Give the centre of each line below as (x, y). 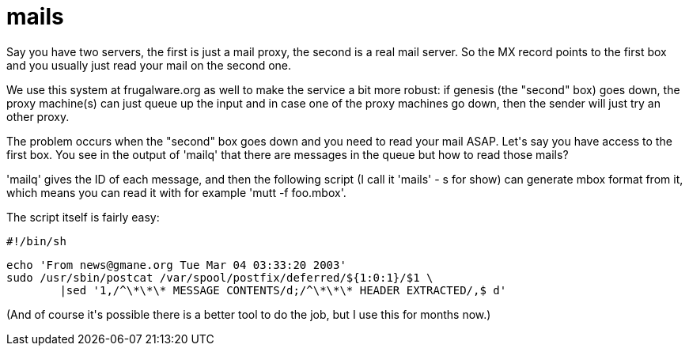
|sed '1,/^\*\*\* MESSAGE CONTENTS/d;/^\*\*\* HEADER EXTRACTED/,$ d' (283, 290)
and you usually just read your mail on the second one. (149, 65)
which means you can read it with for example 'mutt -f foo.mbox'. (176, 192)
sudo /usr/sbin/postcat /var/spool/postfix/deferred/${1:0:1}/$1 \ (220, 277)
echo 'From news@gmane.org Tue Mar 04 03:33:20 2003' (176, 265)
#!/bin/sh (36, 241)
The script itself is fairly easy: (83, 217)
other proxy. (38, 116)
